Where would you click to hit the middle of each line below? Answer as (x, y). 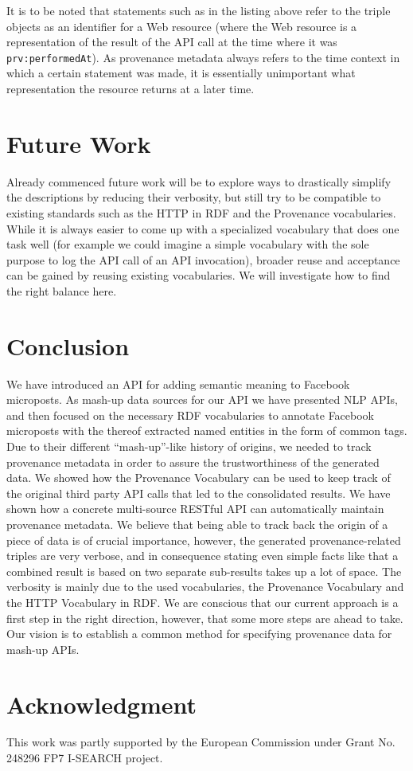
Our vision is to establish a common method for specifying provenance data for (199, 634)
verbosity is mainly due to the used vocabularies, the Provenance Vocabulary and (205, 587)
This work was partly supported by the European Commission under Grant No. (201, 742)
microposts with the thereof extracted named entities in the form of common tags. (207, 431)
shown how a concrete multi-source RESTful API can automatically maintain (195, 509)
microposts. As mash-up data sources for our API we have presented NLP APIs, (202, 399)
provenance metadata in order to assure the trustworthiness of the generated (193, 462)
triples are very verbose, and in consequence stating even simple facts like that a (203, 556)
